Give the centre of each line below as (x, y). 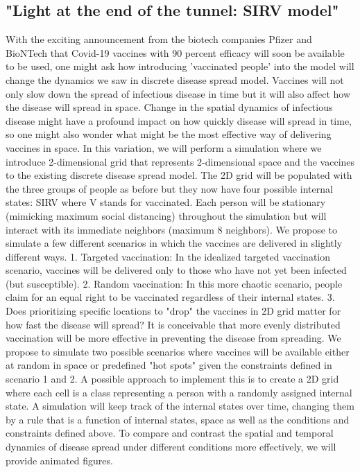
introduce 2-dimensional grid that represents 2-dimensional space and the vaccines (180, 161)
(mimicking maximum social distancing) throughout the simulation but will (166, 215)
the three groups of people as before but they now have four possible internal (169, 188)
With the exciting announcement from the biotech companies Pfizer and (159, 39)
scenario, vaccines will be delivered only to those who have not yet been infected (176, 270)
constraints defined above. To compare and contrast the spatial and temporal (170, 433)
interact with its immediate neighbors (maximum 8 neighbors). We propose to (172, 229)
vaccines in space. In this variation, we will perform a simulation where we (164, 147)
